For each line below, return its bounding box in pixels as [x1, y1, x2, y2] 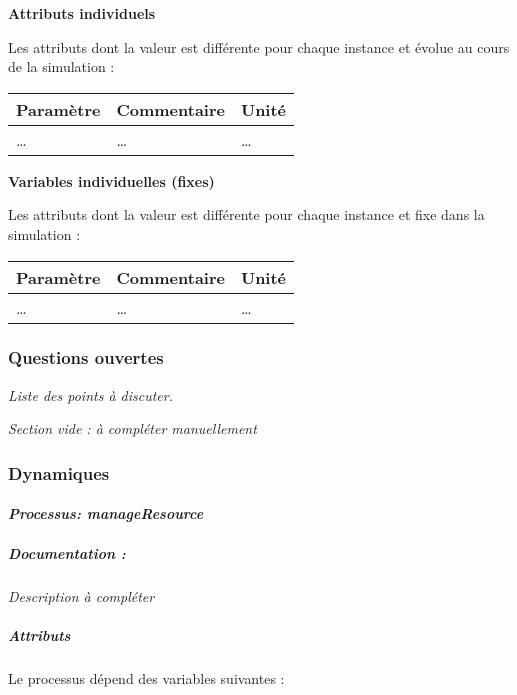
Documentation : [8, 542, 126, 563]
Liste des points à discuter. [8, 384, 173, 405]
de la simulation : [8, 56, 115, 77]
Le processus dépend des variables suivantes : [8, 667, 285, 688]
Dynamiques [8, 460, 110, 485]
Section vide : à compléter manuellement [8, 418, 257, 439]
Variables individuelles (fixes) [8, 170, 215, 191]
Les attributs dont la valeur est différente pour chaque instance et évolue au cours [8, 36, 510, 57]
